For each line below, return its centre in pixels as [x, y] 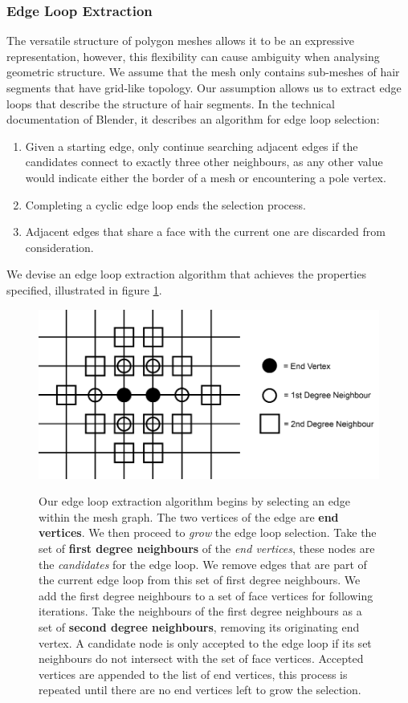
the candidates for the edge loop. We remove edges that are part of [203, 564]
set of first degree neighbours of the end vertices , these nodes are [207, 548]
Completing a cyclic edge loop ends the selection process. [165, 204]
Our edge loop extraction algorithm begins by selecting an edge [194, 501]
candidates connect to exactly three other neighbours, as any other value [204, 162]
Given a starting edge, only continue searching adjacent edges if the [192, 146]
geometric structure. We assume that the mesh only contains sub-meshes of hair [203, 72]
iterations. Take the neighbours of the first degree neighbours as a [200, 611]
